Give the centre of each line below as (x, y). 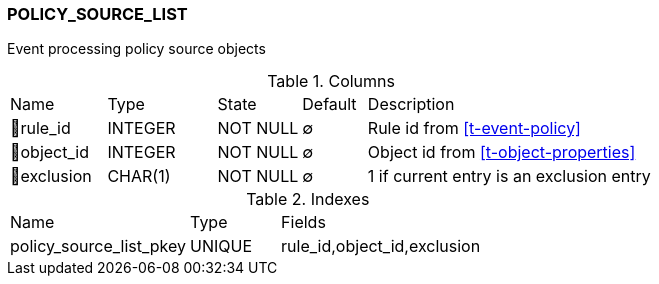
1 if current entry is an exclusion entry (509, 176)
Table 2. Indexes (308, 199)
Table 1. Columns (331, 81)
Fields (303, 222)
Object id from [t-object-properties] (501, 152)
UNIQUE (221, 246)
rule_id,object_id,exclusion (381, 246)
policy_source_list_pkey (98, 246)
